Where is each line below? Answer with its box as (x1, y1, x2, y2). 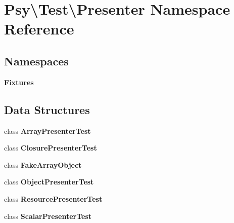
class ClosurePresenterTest (4, 142, 97, 153)
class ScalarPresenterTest (4, 210, 92, 221)
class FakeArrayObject (4, 159, 82, 170)
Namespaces (4, 53, 69, 68)
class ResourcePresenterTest (4, 193, 103, 204)
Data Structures (4, 101, 90, 117)
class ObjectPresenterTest (4, 176, 94, 187)
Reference (4, 18, 74, 39)
